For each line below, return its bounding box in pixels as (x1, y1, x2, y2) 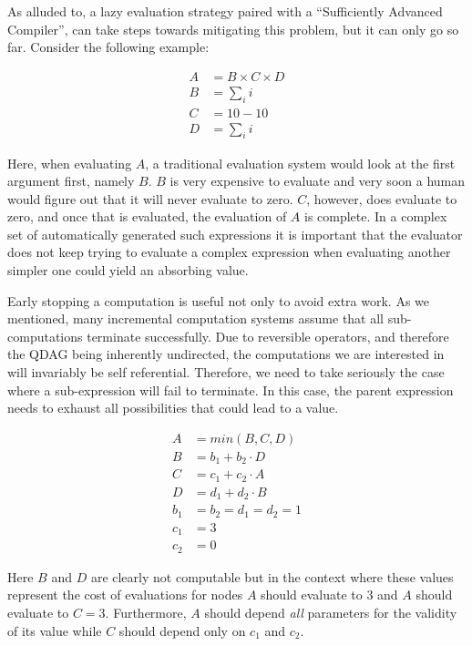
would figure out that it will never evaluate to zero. (7, 189, 293, 208)
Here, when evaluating (7, 153, 132, 172)
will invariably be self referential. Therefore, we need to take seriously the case (7, 363, 445, 382)
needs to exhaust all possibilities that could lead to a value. (7, 398, 339, 417)
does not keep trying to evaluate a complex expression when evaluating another (7, 242, 451, 261)
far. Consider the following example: (7, 37, 210, 56)
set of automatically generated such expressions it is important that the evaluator (7, 224, 463, 243)
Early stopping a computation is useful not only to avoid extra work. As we (7, 291, 430, 310)
